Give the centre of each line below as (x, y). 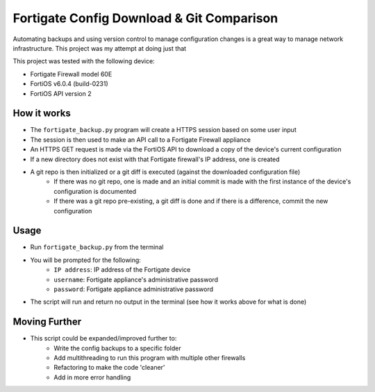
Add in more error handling (92, 377)
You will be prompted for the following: (86, 260)
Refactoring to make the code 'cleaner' (110, 368)
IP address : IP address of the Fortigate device (122, 270)
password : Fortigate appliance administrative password (134, 289)
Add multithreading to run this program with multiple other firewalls (150, 358)
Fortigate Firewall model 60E (71, 74)
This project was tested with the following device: (84, 61)
